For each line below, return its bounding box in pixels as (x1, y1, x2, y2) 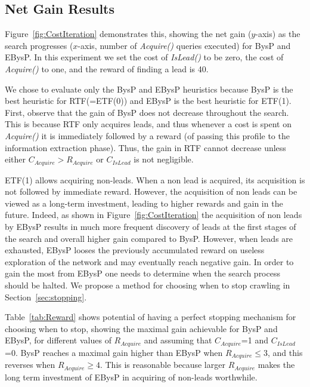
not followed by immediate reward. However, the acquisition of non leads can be (5, 185, 297, 198)
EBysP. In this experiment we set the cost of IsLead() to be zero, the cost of (5, 51, 284, 63)
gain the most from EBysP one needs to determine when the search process (5, 267, 280, 279)
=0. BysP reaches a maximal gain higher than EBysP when (5, 346, 223, 358)
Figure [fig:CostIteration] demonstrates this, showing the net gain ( (5, 27, 252, 40)
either (5, 153, 26, 165)
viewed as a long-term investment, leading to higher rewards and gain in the (5, 196, 283, 209)
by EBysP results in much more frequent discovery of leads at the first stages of (5, 220, 296, 232)
